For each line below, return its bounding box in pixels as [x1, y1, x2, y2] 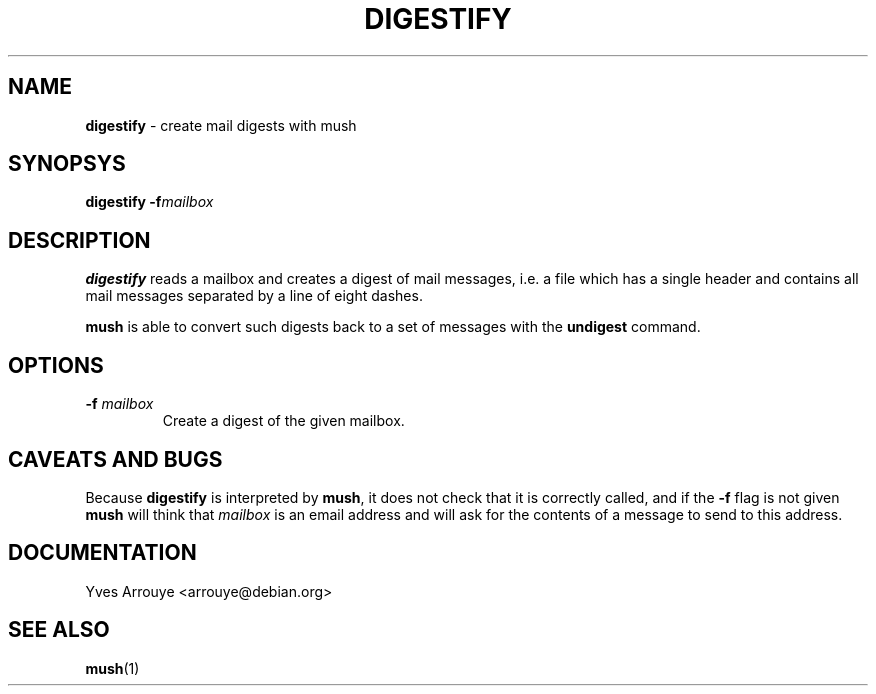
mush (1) [85, 659, 140, 677]
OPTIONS [8, 352, 104, 378]
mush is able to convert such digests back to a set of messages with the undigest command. [85, 318, 701, 336]
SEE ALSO [8, 617, 110, 643]
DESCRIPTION [8, 227, 151, 253]
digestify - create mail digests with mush [85, 116, 357, 134]
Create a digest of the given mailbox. [162, 412, 405, 430]
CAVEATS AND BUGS [8, 446, 223, 472]
